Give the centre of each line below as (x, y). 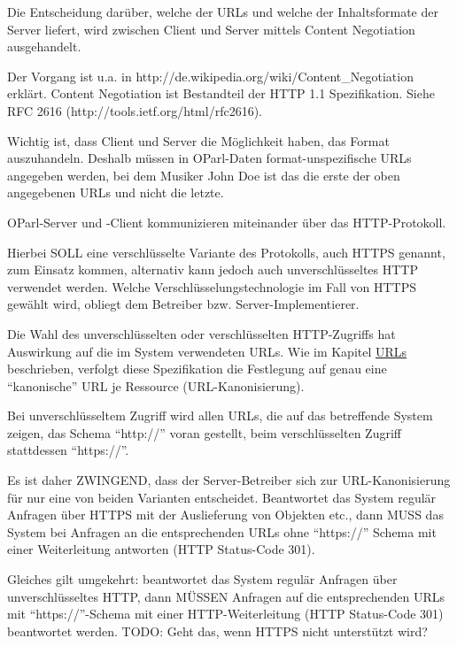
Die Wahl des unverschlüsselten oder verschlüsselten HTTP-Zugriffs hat (201, 333)
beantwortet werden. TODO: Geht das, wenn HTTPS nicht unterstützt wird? (217, 631)
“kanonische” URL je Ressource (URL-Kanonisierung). (156, 385)
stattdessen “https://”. (68, 450)
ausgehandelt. (44, 46)
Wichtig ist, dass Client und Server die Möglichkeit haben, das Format (198, 140)
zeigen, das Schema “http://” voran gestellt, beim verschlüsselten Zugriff (204, 432)
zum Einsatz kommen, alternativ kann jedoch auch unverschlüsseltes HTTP (213, 269)
